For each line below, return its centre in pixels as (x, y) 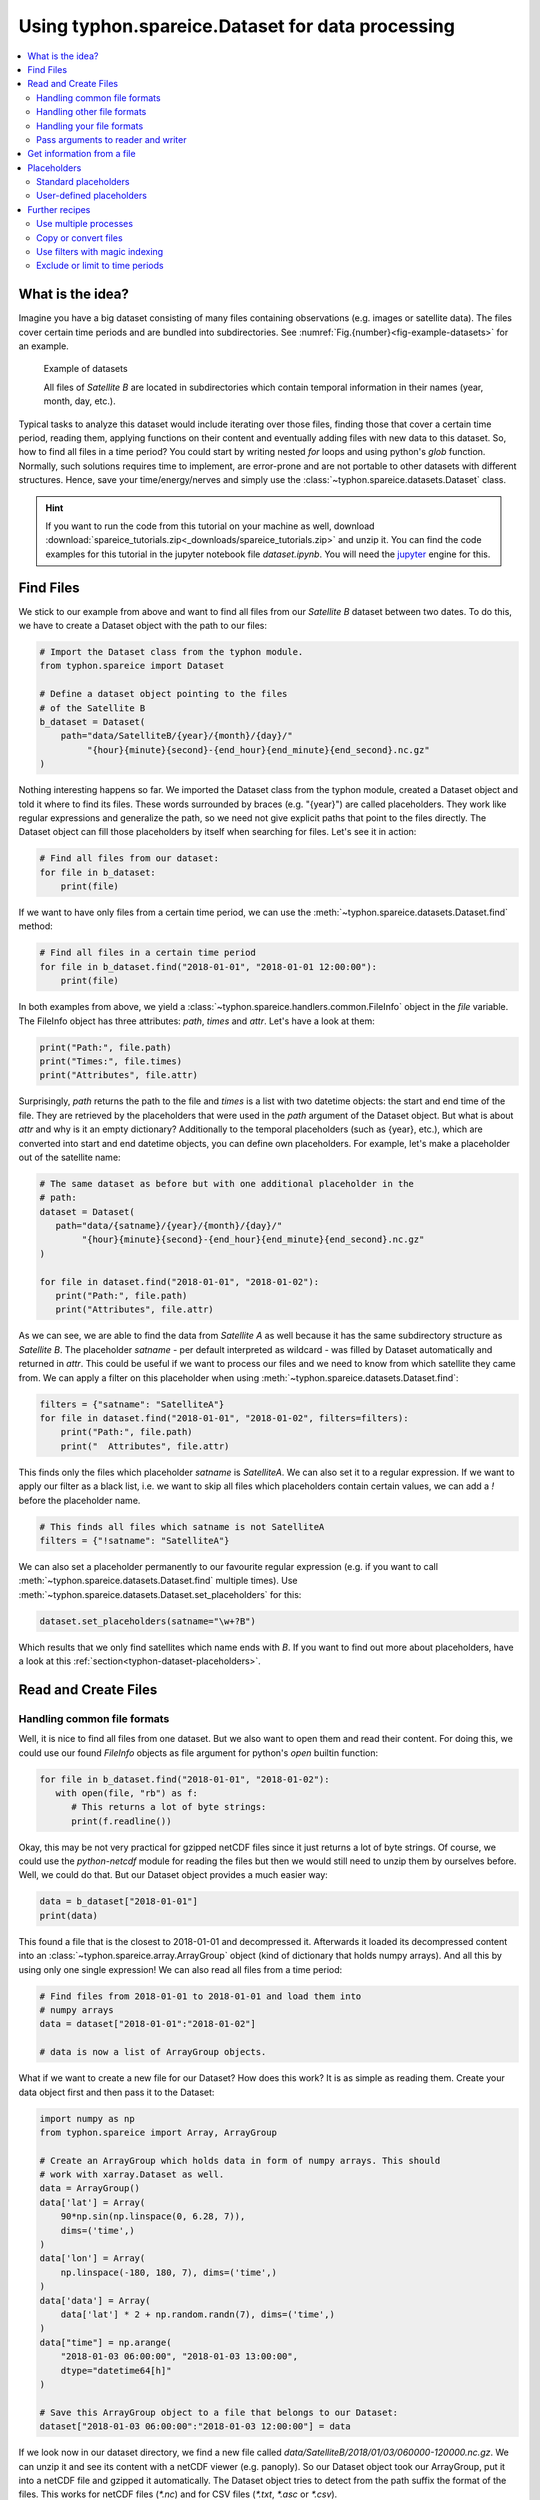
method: (36, 926)
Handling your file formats (90, 126)
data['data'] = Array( (95, 2300)
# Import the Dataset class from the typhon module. (171, 652)
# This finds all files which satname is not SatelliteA (182, 1526)
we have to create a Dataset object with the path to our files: (142, 626)
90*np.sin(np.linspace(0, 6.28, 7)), (153, 2216)
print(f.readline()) (121, 1821)
